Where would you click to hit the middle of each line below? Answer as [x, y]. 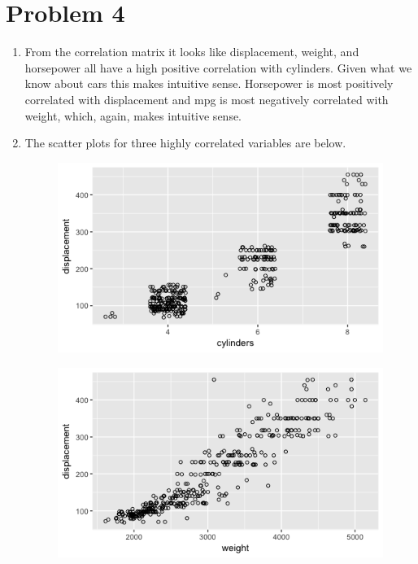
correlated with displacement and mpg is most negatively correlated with [207, 99]
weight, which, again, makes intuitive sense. [133, 115]
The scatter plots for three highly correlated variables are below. [185, 143]
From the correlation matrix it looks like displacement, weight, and [192, 52]
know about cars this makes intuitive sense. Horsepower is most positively [209, 83]
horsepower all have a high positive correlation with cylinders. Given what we [218, 67]
